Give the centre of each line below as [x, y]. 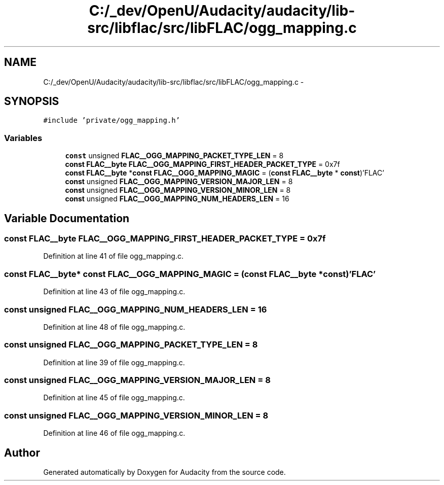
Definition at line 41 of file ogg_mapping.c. [113, 256]
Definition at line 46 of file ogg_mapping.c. [114, 433]
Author [22, 453]
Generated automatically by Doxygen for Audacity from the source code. [164, 472]
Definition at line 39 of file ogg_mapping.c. [114, 362]
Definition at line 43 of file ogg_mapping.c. [114, 292]
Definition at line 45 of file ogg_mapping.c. [114, 398]
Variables [23, 138]
